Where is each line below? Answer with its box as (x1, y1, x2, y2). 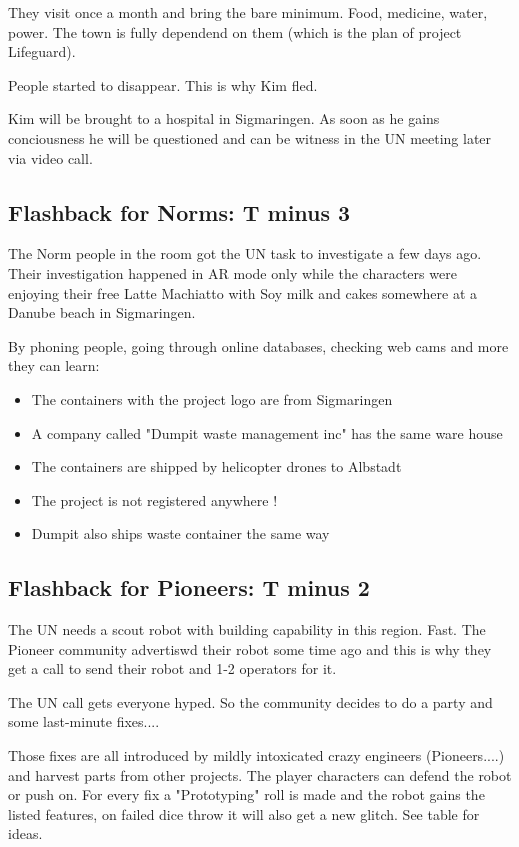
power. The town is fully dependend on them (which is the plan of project (8, 21, 462, 42)
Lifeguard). (8, 41, 76, 62)
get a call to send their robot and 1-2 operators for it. (8, 658, 337, 679)
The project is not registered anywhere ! (31, 489, 278, 510)
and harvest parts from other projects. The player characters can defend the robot (8, 764, 512, 785)
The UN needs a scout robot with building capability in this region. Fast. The (8, 619, 486, 640)
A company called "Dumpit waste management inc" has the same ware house (31, 422, 503, 443)
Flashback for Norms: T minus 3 (8, 196, 351, 227)
